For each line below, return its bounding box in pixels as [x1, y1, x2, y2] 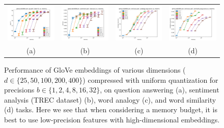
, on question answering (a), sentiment [100, 84, 219, 95]
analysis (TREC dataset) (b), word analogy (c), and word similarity [4, 94, 216, 105]
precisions [4, 84, 35, 95]
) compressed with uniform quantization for [82, 74, 218, 85]
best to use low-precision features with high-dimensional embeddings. [4, 114, 220, 125]
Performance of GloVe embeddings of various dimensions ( [4, 65, 186, 75]
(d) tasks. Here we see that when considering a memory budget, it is [4, 104, 217, 115]
